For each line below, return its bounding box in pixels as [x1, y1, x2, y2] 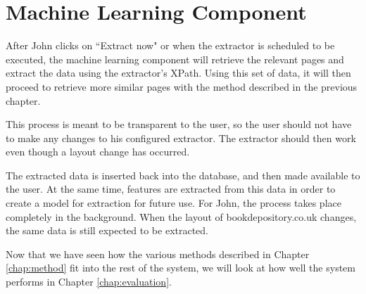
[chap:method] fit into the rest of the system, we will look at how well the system [6, 260, 355, 275]
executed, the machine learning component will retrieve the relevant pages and [6, 51, 344, 66]
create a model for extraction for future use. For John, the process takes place [6, 196, 341, 210]
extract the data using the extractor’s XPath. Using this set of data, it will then [6, 65, 351, 80]
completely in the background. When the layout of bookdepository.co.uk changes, [6, 209, 357, 224]
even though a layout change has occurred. [6, 144, 190, 159]
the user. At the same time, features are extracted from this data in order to [6, 181, 336, 196]
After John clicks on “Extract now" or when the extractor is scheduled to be [6, 38, 335, 53]
